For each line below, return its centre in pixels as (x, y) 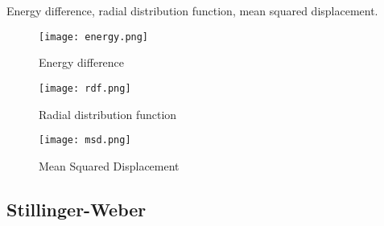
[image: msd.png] (85, 140)
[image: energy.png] (94, 37)
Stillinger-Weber (76, 209)
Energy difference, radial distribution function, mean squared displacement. (192, 10)
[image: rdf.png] (85, 88)
